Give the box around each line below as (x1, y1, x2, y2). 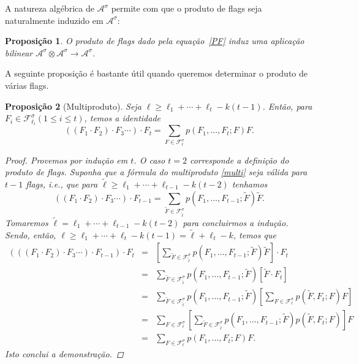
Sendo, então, (5, 228, 56, 241)
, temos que (233, 228, 276, 241)
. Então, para (262, 99, 312, 112)
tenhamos (232, 177, 268, 190)
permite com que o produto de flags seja (111, 2, 262, 14)
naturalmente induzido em (5, 13, 104, 26)
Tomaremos (5, 216, 48, 229)
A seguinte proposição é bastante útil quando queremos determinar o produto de (5, 67, 308, 80)
